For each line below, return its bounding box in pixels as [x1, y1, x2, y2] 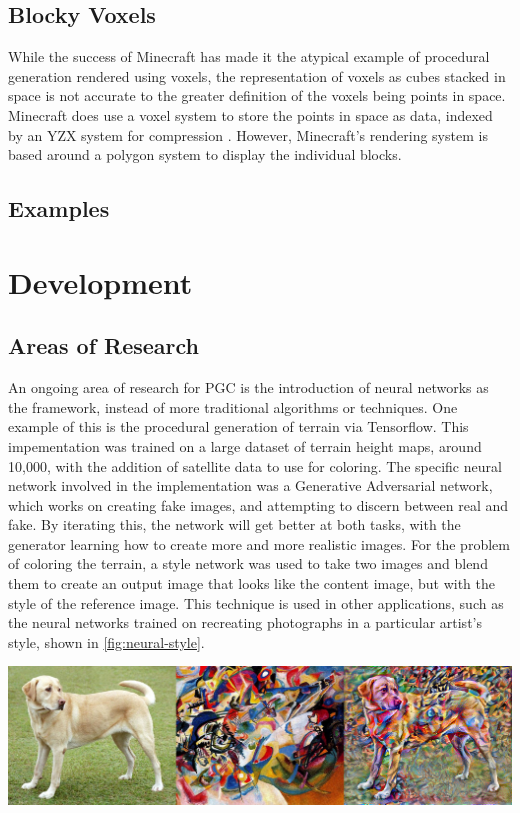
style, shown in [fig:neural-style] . [8, 631, 205, 652]
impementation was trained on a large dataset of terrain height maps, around [8, 435, 482, 456]
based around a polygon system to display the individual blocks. [8, 144, 402, 165]
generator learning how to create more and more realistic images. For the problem [8, 533, 510, 554]
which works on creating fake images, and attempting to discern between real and [8, 494, 509, 515]
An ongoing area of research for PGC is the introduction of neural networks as [8, 377, 489, 398]
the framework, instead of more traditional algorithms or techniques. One [8, 396, 458, 417]
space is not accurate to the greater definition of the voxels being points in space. [8, 85, 506, 106]
